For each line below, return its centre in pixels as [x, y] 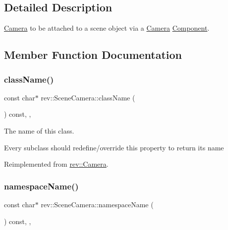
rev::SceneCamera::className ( [88, 97]
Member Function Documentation [93, 55]
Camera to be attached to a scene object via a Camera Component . [107, 28]
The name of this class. [39, 130]
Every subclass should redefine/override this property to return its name [114, 147]
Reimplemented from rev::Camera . [56, 164]
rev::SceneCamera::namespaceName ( [97, 204]
